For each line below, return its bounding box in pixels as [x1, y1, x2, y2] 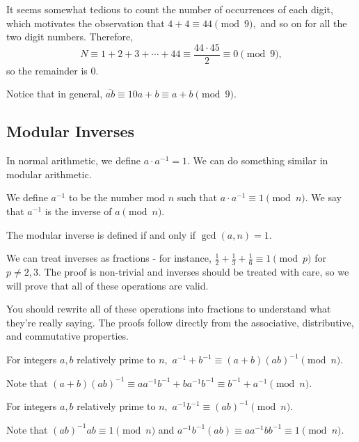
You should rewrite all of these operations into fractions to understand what [6, 301, 331, 316]
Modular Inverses [6, 120, 135, 142]
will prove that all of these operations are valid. [6, 278, 209, 292]
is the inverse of [45, 204, 112, 219]
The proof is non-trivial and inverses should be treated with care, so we [44, 265, 349, 279]
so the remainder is [6, 63, 88, 77]
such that [177, 190, 218, 205]
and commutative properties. [6, 329, 129, 343]
